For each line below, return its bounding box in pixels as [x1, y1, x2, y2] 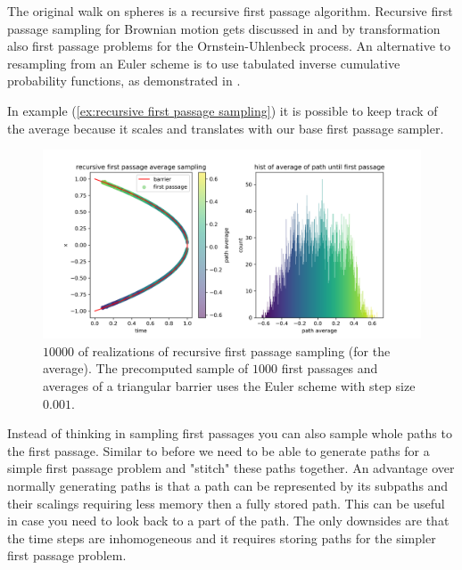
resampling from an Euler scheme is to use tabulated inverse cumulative [7, 53, 400, 72]
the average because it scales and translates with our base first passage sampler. [7, 118, 444, 137]
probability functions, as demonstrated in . [7, 71, 241, 90]
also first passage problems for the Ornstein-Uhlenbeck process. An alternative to [7, 37, 451, 55]
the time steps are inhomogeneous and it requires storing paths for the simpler [7, 528, 436, 547]
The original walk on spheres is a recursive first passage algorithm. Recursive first [7, 2, 453, 20]
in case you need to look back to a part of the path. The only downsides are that [7, 511, 450, 530]
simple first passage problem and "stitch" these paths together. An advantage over [7, 459, 455, 477]
